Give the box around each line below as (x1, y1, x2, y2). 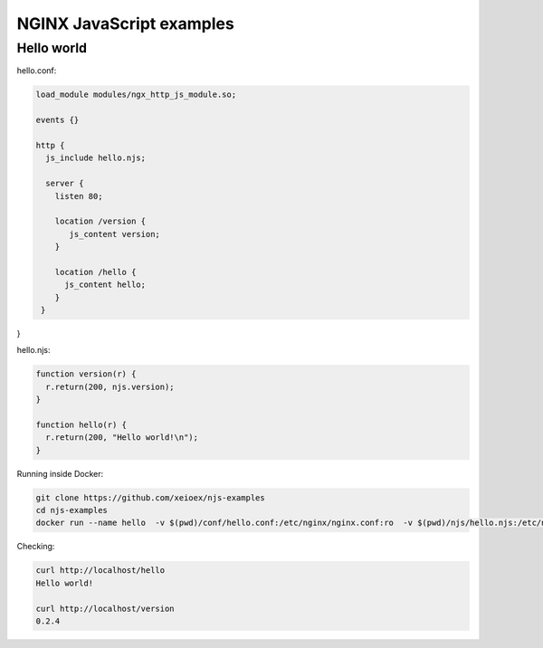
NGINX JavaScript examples (16, 14, 234, 33)
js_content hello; (64, 280, 147, 290)
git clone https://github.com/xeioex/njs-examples (35, 492, 266, 502)
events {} (35, 115, 80, 126)
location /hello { (54, 267, 137, 277)
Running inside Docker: (16, 468, 104, 479)
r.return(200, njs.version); (45, 381, 176, 392)
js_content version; (69, 229, 160, 239)
